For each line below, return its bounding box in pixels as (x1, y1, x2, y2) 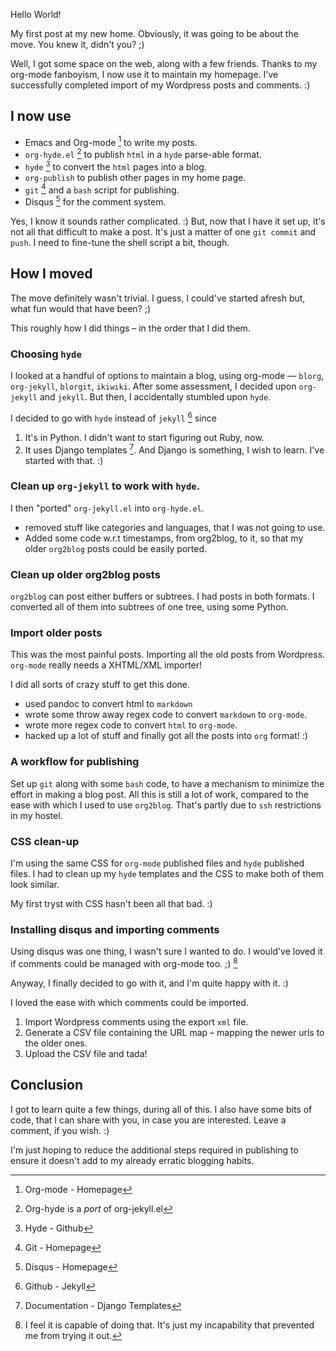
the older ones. (24, 1037, 88, 1049)
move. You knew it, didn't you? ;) (10, 39, 145, 50)
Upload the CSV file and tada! (24, 1047, 148, 1059)
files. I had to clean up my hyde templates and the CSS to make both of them (10, 868, 324, 879)
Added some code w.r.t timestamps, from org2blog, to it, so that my (24, 532, 304, 544)
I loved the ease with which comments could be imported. (10, 996, 249, 1008)
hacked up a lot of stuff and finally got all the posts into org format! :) (24, 730, 308, 742)
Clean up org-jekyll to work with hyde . (10, 479, 201, 493)
